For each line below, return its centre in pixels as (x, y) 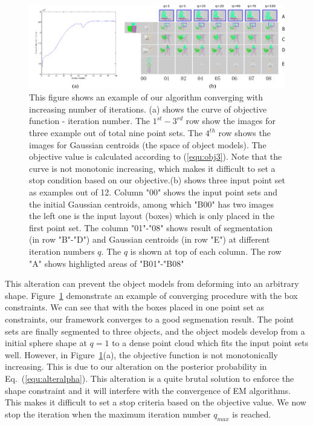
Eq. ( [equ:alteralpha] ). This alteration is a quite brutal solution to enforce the (150, 378)
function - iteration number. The (89, 121)
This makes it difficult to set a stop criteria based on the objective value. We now (156, 402)
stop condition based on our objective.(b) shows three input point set (157, 180)
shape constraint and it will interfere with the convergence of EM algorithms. (148, 390)
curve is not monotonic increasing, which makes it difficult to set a (152, 168)
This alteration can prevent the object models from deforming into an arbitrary (152, 283)
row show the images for (231, 121)
